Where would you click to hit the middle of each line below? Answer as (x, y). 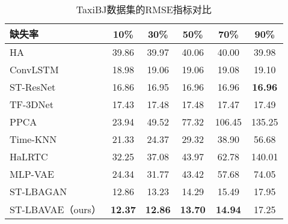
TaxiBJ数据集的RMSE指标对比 (144, 9)
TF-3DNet (32, 104)
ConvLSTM (34, 69)
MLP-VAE (32, 174)
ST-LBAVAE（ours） (55, 209)
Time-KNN (33, 139)
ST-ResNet (33, 87)
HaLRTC (29, 156)
